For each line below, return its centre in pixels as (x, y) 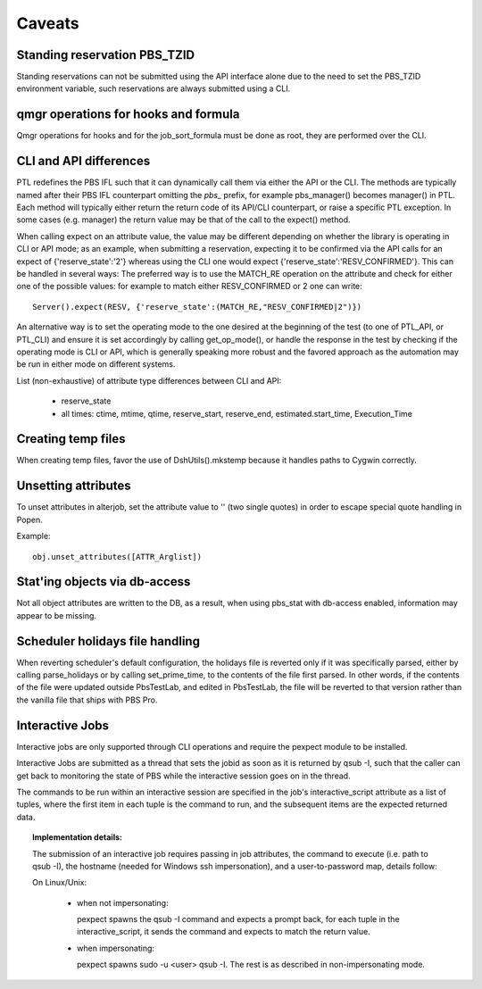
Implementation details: (77, 837)
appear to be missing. (57, 615)
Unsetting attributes (74, 486)
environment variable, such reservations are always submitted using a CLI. (154, 88)
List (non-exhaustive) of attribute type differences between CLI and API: (149, 380)
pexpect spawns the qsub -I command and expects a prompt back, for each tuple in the (239, 919)
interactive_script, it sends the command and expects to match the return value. (224, 932)
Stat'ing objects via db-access (104, 582)
